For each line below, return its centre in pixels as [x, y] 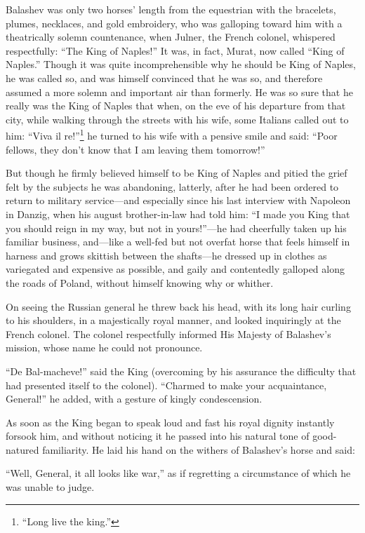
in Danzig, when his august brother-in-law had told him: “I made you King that [178, 214]
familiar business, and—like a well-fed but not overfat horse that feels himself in [178, 242]
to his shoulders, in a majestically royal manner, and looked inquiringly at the [173, 320]
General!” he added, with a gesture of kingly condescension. [134, 399]
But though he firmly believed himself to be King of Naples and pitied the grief [177, 173]
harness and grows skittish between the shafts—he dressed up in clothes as [166, 255]
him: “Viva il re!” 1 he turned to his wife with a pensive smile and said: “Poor [172, 134]
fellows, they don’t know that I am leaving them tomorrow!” [135, 149]
